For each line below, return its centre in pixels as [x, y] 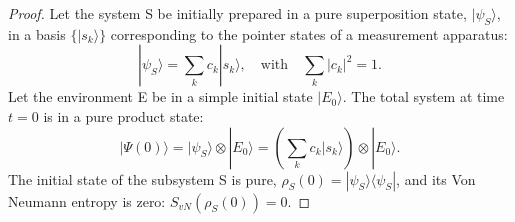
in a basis [37, 33]
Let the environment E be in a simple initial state [160, 96]
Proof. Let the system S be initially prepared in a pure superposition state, [237, 13]
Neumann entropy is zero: [87, 200]
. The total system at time [423, 96]
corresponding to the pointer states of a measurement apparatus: [309, 33]
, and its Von [436, 178]
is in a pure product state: [123, 115]
